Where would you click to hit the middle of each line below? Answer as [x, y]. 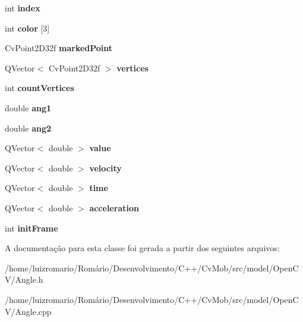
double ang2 [28, 128]
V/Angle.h [24, 279]
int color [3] [27, 28]
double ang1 [28, 107]
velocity [105, 168]
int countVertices [40, 88]
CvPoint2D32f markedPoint [59, 48]
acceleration [114, 207]
